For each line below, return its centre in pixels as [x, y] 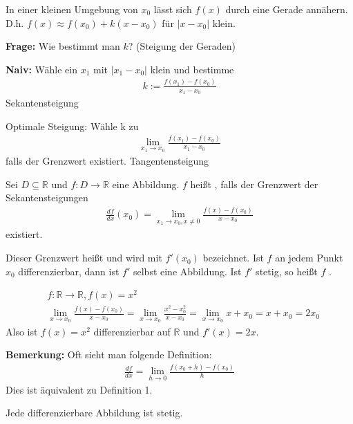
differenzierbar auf [132, 331]
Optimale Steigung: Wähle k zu [72, 126]
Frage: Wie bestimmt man [63, 46]
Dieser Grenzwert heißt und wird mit [84, 258]
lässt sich [173, 9]
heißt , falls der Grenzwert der [254, 184]
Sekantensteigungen [47, 197]
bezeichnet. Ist [233, 258]
